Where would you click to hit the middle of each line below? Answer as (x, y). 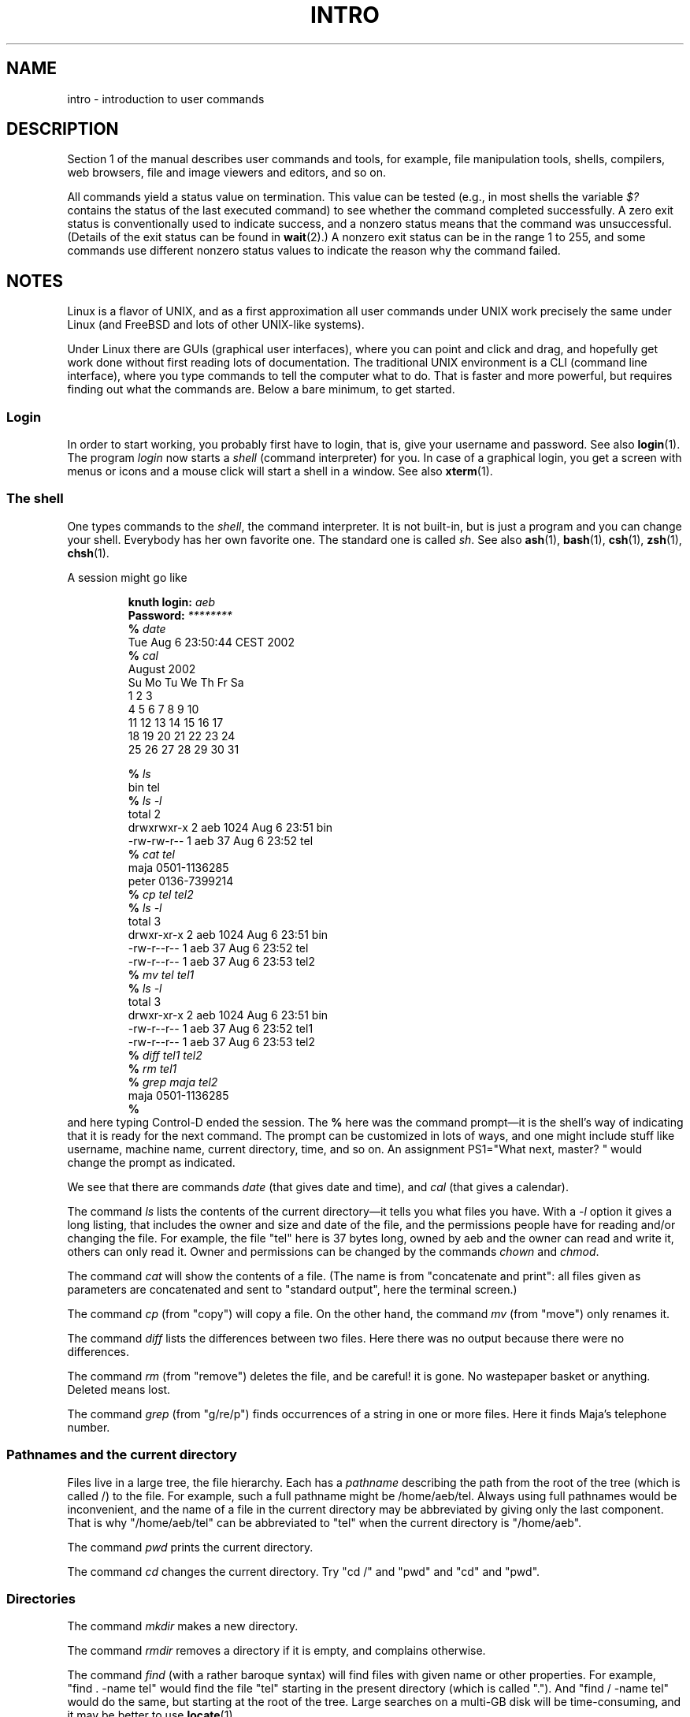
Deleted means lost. (119, 1389)
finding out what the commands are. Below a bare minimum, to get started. (261, 389)
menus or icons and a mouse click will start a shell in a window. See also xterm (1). (280, 471)
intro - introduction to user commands (166, 99)
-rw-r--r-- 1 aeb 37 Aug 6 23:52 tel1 (221, 1028)
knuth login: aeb (172, 602)
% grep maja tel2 (173, 1082)
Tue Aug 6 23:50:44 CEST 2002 (211, 642)
